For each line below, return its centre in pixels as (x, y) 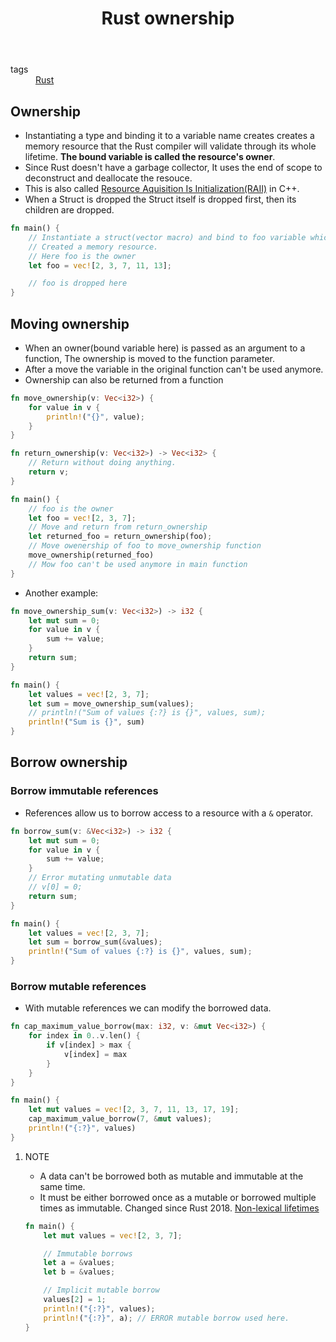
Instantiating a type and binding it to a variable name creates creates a (169, 135)
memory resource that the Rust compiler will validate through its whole (170, 146)
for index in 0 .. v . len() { (84, 1036)
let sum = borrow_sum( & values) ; (95, 942)
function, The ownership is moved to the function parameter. (149, 358)
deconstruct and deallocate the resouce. (108, 178)
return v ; (49, 472)
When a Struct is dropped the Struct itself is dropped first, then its (160, 199)
